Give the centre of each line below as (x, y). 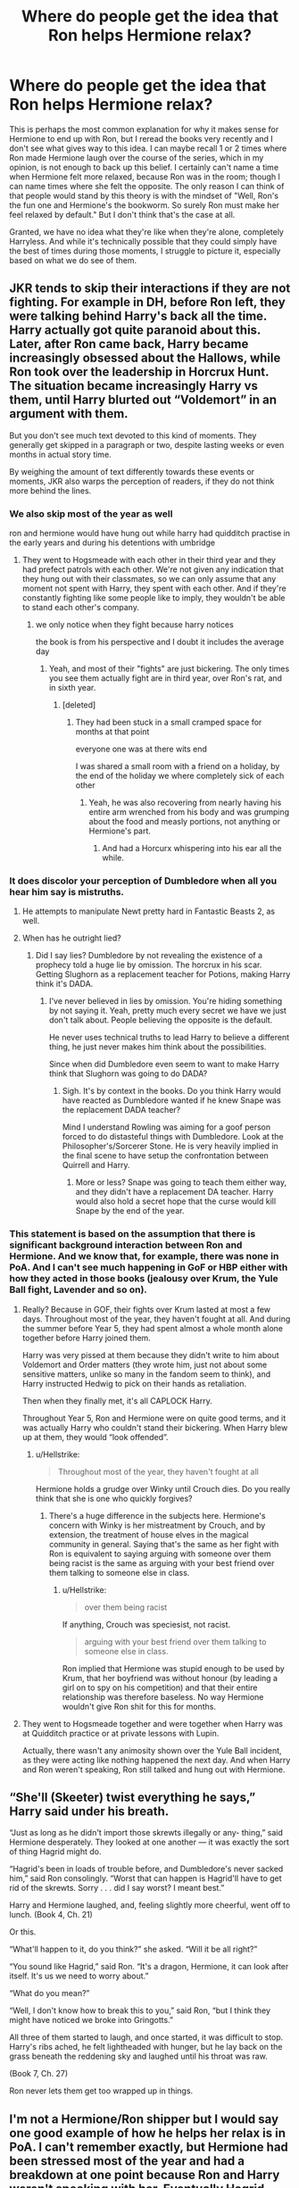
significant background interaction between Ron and (126, 1245)
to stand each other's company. (81, 608)
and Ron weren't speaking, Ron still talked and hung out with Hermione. (154, 1769)
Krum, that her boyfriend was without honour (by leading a (170, 1678)
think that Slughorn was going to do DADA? (128, 1073)
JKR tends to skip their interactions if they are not (150, 289)
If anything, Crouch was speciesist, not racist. (146, 1624)
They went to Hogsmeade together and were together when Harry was (153, 1723)
